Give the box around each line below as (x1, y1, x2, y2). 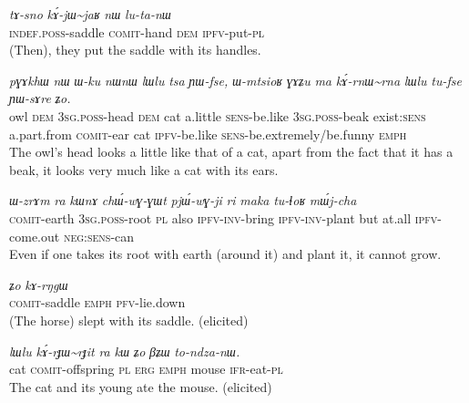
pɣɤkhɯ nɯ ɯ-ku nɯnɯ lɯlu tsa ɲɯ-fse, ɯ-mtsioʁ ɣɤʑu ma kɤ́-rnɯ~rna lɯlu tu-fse (9, 70, 462, 89)
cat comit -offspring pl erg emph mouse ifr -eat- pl (9, 359, 283, 378)
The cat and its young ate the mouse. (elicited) (9, 377, 272, 396)
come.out (9, 226, 60, 245)
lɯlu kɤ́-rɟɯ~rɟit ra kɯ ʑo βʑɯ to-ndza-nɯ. (9, 341, 240, 360)
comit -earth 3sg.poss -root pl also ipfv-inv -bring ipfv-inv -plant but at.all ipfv (9, 208, 438, 227)
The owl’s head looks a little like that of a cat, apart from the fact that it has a (9, 142, 454, 161)
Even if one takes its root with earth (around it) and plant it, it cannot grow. (9, 244, 442, 263)
